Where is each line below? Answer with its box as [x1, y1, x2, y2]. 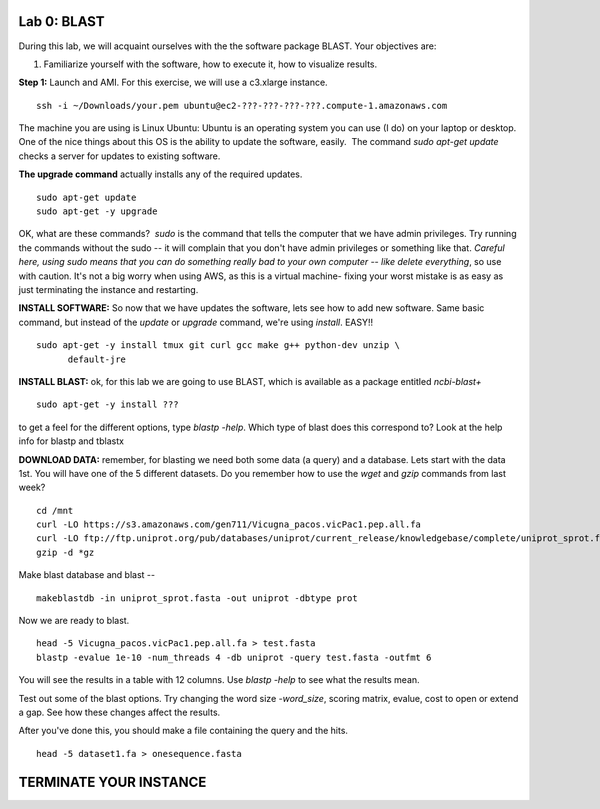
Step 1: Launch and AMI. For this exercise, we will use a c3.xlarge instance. [18, 76, 329, 89]
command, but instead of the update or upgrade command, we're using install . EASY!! [18, 316, 374, 328]
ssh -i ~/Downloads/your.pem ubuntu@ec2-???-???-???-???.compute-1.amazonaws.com [36, 100, 448, 111]
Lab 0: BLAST [18, 13, 105, 30]
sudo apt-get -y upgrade [36, 206, 158, 217]
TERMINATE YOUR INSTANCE [18, 773, 207, 790]
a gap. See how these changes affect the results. [18, 706, 221, 718]
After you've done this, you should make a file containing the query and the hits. [18, 725, 349, 737]
